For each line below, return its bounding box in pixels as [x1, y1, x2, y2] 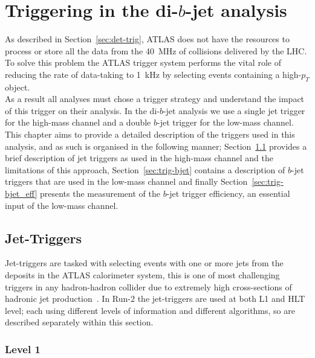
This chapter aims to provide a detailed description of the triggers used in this [5, 128, 295, 141]
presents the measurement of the [39, 187, 160, 200]
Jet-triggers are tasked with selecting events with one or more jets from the [5, 257, 284, 269]
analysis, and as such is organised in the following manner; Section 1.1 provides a [5, 139, 307, 152]
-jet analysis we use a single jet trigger [163, 104, 305, 117]
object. [5, 80, 30, 93]
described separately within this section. [5, 316, 154, 328]
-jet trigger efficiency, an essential [166, 187, 290, 200]
